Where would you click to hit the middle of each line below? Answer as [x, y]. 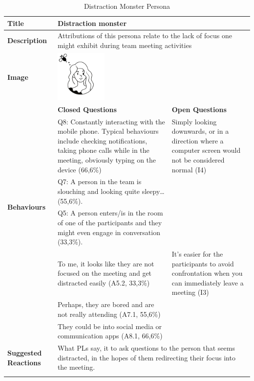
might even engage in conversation [109, 232]
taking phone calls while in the [103, 150]
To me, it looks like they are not [106, 263]
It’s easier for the [197, 254]
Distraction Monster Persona [127, 6]
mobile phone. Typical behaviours [108, 131]
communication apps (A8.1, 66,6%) [110, 336]
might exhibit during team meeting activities [125, 45]
